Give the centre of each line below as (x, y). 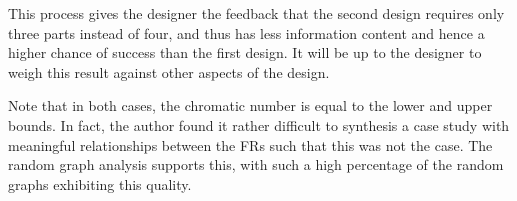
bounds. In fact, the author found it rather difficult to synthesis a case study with (259, 124)
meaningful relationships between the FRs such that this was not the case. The (250, 144)
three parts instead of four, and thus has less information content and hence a (246, 32)
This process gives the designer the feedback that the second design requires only (256, 13)
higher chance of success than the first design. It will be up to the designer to (245, 52)
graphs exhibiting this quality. (100, 183)
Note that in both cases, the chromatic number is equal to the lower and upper (250, 105)
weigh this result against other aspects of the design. (169, 71)
